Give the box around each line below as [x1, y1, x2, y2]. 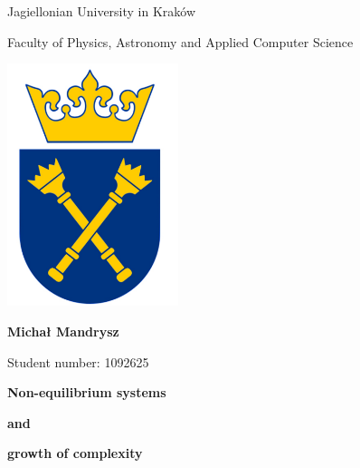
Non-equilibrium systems [7, 383, 166, 402]
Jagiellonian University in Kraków [7, 2, 196, 20]
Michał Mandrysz [7, 322, 119, 341]
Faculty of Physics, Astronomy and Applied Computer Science [7, 32, 354, 51]
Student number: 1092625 [7, 352, 149, 371]
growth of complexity [7, 444, 143, 463]
